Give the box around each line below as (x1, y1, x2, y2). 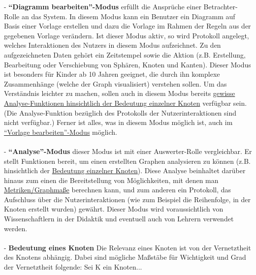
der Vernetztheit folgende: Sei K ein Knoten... (4, 262, 142, 272)
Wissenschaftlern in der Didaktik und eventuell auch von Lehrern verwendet (4, 214, 234, 224)
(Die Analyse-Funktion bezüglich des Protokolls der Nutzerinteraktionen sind (4, 107, 237, 118)
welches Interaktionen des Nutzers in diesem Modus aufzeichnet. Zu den (4, 40, 221, 50)
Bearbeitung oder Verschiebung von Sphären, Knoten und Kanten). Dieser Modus (4, 59, 251, 69)
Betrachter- (203, 1, 238, 11)
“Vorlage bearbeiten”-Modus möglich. (4, 126, 118, 137)
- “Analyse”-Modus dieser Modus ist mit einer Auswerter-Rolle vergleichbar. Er (4, 146, 252, 156)
